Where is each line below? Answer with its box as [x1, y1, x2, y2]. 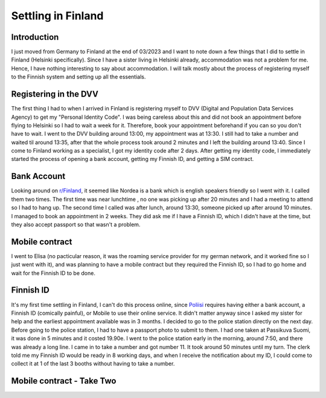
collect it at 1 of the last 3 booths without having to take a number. [11, 360, 175, 367]
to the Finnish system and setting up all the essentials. [11, 73, 146, 81]
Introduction [11, 32, 59, 42]
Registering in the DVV [11, 89, 99, 99]
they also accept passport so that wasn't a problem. [11, 221, 141, 228]
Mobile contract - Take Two [11, 376, 117, 386]
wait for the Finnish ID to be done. [11, 269, 96, 277]
